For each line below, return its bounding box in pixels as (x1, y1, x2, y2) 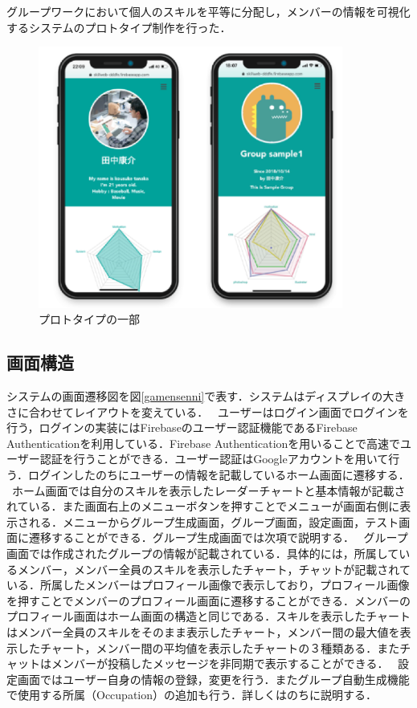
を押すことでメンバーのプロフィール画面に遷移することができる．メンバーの (6, 592, 411, 608)
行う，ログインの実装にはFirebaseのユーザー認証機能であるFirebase (6, 419, 358, 436)
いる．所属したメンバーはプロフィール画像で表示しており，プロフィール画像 (6, 576, 410, 593)
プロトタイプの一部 (39, 311, 140, 328)
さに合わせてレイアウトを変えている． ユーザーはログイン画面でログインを (6, 403, 409, 420)
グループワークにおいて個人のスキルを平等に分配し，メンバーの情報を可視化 (6, 3, 411, 19)
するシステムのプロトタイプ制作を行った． (6, 18, 231, 35)
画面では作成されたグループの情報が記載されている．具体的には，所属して (6, 544, 399, 561)
